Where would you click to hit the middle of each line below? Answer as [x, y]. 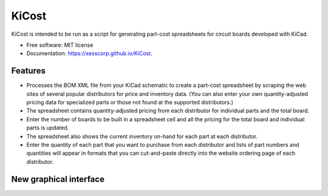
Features [28, 71]
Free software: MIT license [60, 45]
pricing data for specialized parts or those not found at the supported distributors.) [130, 103]
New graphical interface [58, 179]
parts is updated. [48, 128]
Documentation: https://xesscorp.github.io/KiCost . [90, 53]
